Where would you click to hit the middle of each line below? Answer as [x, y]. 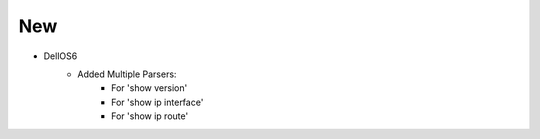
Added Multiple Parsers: [127, 74]
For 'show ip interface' [157, 102]
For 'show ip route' [150, 116]
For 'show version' [149, 88]
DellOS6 [60, 56]
